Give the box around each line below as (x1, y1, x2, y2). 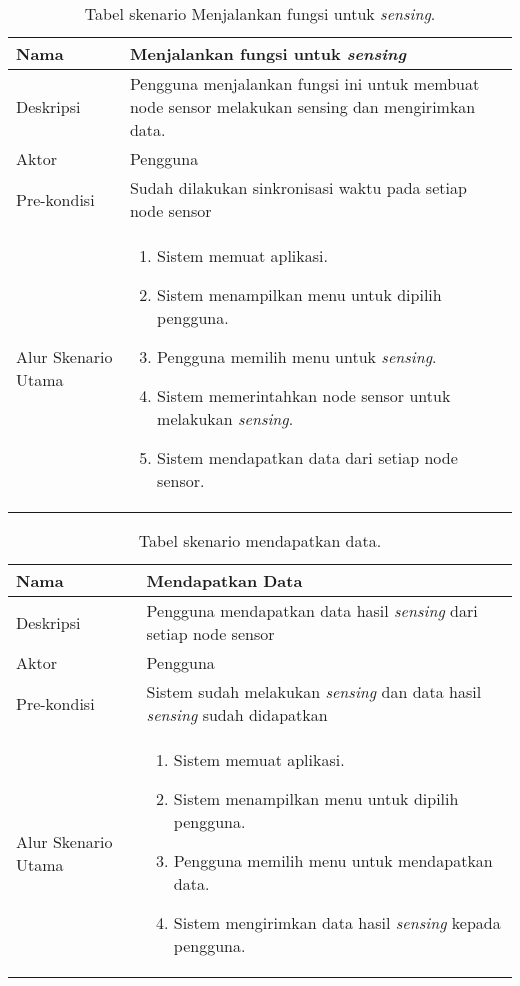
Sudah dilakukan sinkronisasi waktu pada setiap (129, 176, 467, 199)
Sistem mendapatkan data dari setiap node (157, 446, 458, 469)
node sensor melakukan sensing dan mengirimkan (129, 95, 476, 118)
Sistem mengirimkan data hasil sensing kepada (173, 911, 501, 934)
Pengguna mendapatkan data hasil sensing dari (146, 599, 478, 622)
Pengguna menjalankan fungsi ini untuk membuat (129, 72, 480, 95)
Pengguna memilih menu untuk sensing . (157, 345, 437, 368)
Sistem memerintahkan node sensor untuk (157, 384, 451, 407)
